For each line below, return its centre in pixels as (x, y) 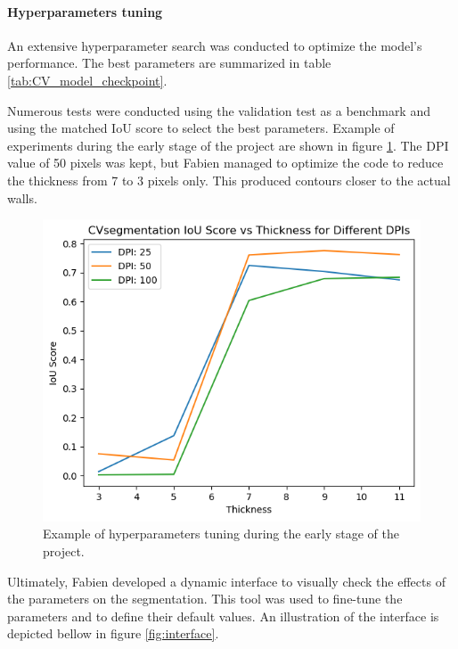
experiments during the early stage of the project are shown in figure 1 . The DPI (228, 145)
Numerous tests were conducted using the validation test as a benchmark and (219, 110)
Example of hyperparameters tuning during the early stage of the (221, 534)
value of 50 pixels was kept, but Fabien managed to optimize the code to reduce (225, 163)
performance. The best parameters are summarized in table (169, 63)
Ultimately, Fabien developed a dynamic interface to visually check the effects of (226, 581)
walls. (22, 197)
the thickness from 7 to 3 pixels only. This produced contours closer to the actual (229, 180)
